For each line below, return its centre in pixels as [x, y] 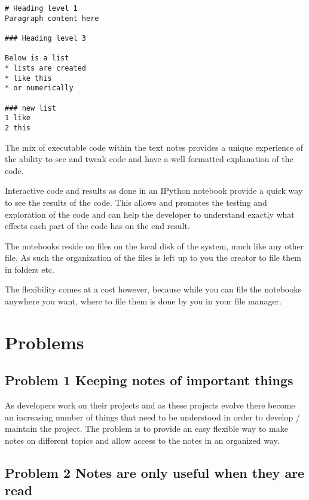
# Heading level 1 [41, 8]
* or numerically [39, 88]
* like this [28, 78]
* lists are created [46, 68]
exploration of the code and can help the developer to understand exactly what [150, 214]
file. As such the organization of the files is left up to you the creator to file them [153, 257]
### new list [30, 108]
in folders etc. [30, 269]
